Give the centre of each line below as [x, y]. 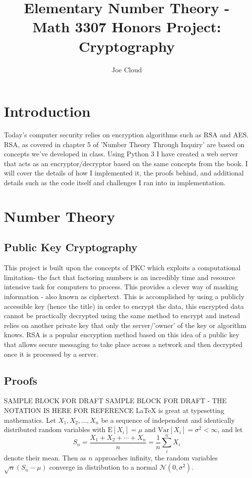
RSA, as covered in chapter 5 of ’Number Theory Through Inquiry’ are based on [124, 144]
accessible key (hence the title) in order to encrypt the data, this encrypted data [124, 306]
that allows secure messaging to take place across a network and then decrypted [123, 344]
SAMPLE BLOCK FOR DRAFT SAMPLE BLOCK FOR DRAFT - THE [116, 401]
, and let [230, 429]
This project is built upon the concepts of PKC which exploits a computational [122, 268]
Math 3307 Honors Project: [127, 27]
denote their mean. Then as [45, 457]
